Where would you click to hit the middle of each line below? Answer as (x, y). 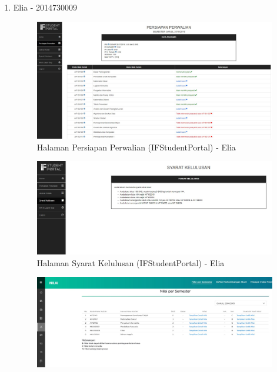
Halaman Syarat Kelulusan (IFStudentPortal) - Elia (131, 262)
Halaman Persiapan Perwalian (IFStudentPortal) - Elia (136, 147)
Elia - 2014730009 (45, 7)
